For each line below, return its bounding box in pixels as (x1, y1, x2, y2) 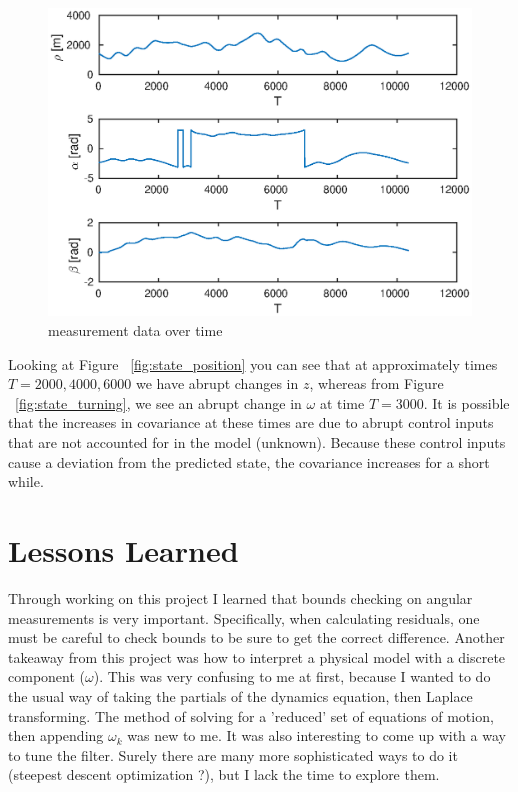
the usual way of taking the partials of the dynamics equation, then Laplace (8, 685, 473, 706)
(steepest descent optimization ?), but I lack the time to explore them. (8, 764, 440, 785)
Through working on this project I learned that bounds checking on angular (8, 587, 473, 608)
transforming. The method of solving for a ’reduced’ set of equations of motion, (8, 705, 494, 726)
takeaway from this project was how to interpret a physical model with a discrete (8, 646, 506, 667)
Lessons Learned (8, 530, 239, 570)
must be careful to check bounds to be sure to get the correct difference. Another (8, 627, 505, 648)
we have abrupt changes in (135, 373, 299, 394)
